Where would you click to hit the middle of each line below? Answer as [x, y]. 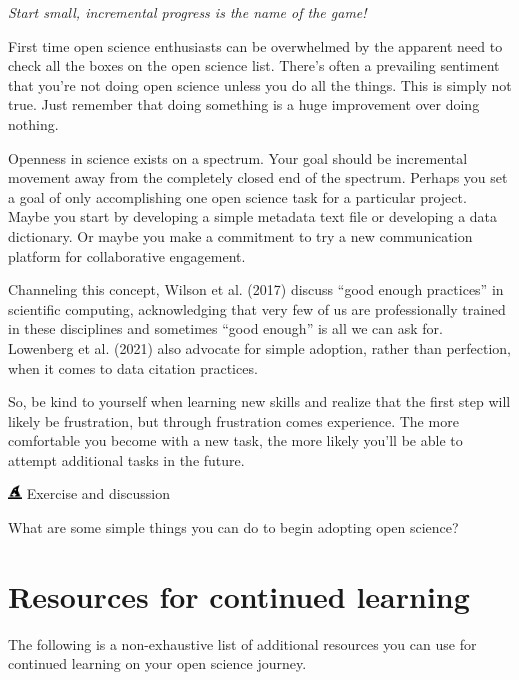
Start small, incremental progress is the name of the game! [187, 12]
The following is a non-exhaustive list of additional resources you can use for [242, 643]
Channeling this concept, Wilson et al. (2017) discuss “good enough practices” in [256, 289]
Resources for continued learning [239, 595]
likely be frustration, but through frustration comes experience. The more [233, 420]
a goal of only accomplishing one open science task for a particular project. [237, 196]
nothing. [33, 123]
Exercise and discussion [98, 493]
